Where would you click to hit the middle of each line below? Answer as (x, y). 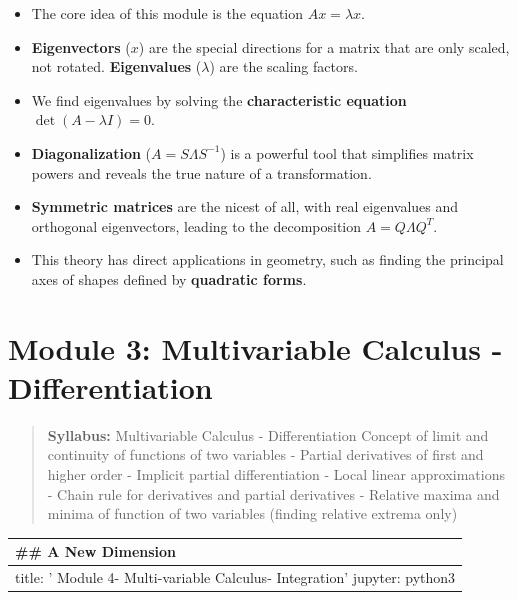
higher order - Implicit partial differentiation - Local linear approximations (276, 474)
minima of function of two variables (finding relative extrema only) (252, 513)
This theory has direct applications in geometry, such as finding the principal (267, 259)
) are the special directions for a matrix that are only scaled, (324, 46)
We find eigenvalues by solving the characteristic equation (219, 99)
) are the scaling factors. (283, 66)
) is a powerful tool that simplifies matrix (347, 152)
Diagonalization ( (91, 152)
